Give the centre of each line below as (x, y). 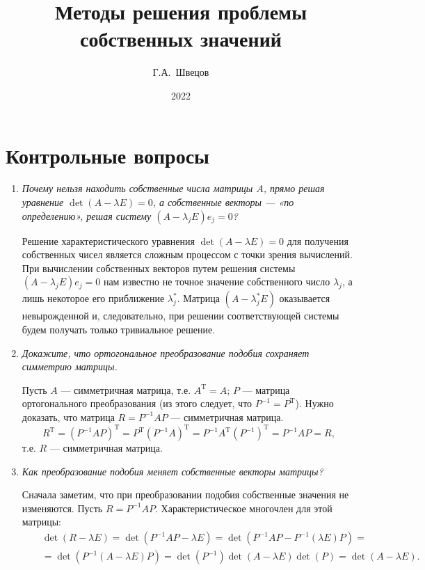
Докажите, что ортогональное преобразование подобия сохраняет (166, 353)
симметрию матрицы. (70, 366)
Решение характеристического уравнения (108, 240)
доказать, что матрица (68, 417)
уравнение (43, 202)
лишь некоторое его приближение (93, 298)
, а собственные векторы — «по (223, 202)
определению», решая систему (87, 215)
